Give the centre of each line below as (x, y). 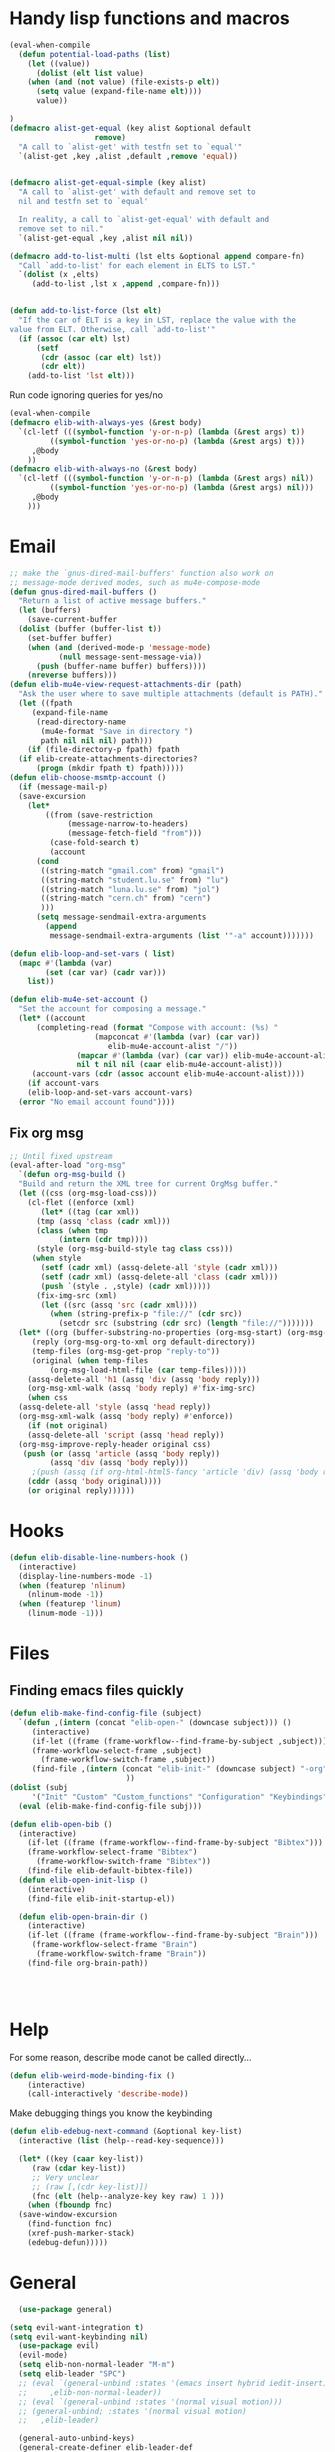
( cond (47, 861)
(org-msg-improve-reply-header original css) (115, 1444)
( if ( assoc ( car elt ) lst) (74, 338)
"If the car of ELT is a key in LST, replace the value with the (157, 320)
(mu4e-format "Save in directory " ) (117, 731)
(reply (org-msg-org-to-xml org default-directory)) (143, 1342)
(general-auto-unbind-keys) (77, 2438)
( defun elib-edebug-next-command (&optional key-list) (126, 2132)
